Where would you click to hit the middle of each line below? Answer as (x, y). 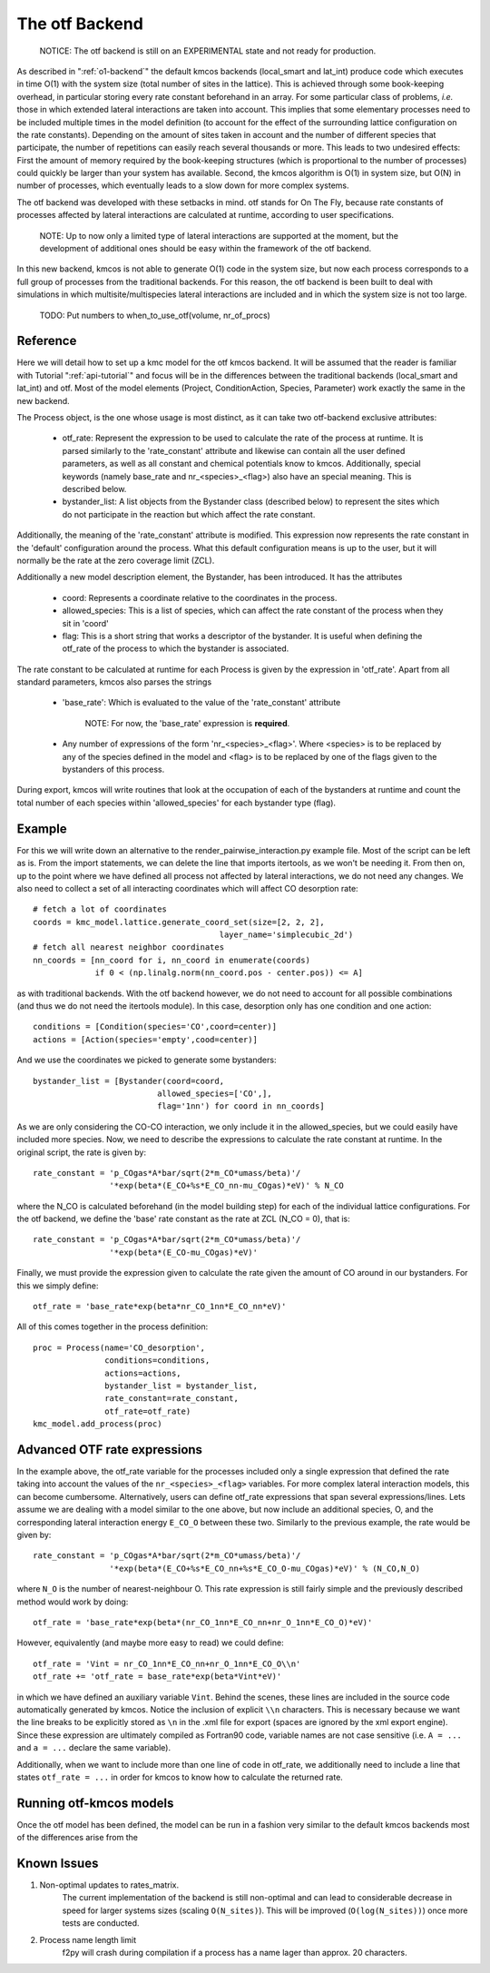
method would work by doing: (73, 1602)
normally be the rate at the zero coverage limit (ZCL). (116, 560)
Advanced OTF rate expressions (110, 1450)
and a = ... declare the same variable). (94, 1748)
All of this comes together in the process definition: (113, 1327)
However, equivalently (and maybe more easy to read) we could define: (151, 1643)
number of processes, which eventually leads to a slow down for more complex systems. (183, 185)
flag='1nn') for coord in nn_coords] (241, 1106)
